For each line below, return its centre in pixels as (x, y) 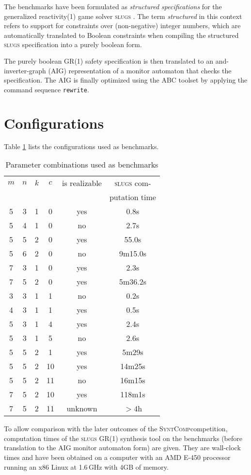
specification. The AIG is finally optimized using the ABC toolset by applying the (126, 80)
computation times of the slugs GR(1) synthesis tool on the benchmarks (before (123, 438)
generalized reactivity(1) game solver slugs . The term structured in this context (123, 16)
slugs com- (133, 183)
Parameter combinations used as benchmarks (82, 165)
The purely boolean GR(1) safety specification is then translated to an (109, 60)
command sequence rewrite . (47, 89)
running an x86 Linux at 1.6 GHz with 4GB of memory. (86, 467)
